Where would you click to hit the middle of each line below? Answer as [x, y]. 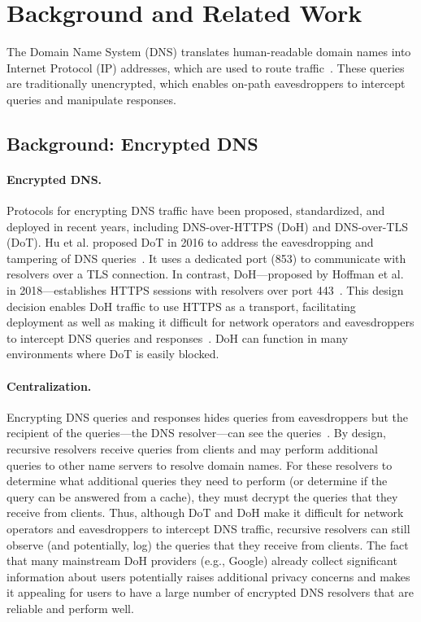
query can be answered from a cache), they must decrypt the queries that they [202, 496]
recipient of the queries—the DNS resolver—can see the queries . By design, [196, 433]
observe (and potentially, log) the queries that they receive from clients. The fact [208, 544]
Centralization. [49, 385]
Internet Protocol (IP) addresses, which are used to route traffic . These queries [206, 67]
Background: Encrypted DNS [132, 143]
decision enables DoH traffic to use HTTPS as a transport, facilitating [181, 306]
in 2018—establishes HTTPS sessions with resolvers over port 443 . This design [205, 290]
